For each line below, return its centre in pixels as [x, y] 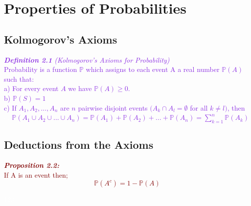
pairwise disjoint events [113, 107]
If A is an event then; [36, 174]
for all [199, 107]
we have [80, 88]
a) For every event [31, 88]
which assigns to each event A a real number [153, 69]
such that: [19, 79]
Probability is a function [41, 69]
